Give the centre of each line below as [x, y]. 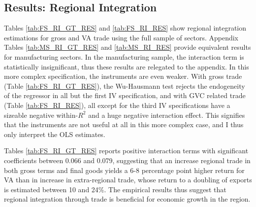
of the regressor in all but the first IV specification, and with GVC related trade [125, 95]
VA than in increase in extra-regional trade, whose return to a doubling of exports [128, 180]
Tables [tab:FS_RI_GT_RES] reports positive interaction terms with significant [126, 151]
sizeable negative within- [41, 115]
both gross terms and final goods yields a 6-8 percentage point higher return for [124, 170]
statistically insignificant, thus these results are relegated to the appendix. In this [127, 66]
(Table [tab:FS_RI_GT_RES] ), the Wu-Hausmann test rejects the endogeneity [125, 86]
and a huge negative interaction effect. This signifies [167, 115]
